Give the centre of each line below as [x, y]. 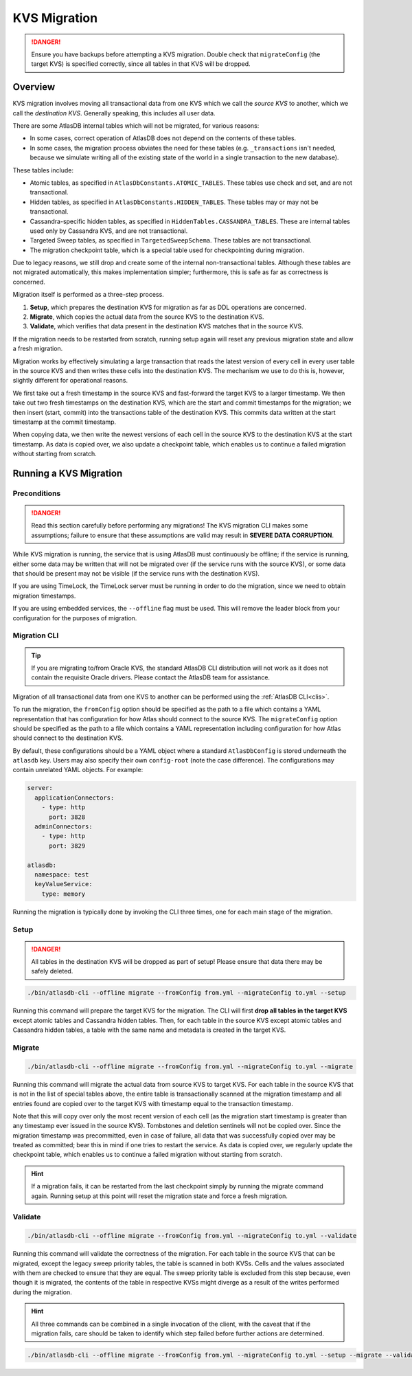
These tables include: [43, 170]
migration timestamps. [44, 596]
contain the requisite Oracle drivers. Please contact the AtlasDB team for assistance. [151, 677]
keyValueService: [64, 884]
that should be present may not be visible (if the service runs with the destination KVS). [136, 574]
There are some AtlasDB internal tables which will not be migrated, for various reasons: [136, 126]
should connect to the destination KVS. [68, 738]
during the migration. [42, 1292]
